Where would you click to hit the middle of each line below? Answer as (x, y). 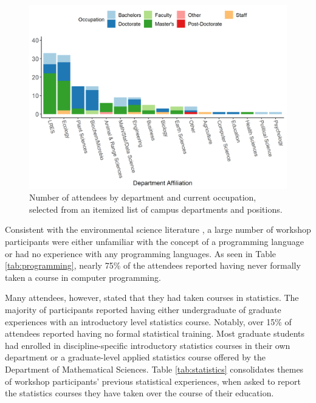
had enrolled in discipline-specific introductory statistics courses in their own (148, 345)
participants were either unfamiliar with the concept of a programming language (154, 242)
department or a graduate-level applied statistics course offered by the (136, 357)
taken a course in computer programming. (83, 277)
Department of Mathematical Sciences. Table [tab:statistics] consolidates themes (154, 369)
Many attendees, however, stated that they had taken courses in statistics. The (152, 298)
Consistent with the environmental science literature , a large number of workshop (158, 229)
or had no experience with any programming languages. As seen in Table (141, 253)
